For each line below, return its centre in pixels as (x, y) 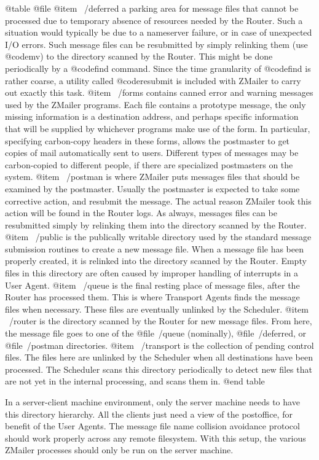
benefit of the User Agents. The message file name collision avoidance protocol (152, 426)
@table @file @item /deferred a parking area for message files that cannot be (152, 8)
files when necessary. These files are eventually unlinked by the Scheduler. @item (157, 309)
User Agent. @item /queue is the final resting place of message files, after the (152, 285)
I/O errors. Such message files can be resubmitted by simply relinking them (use (156, 44)
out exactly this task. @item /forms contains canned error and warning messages (159, 92)
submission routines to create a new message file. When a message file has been (155, 248)
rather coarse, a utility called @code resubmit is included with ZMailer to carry (153, 80)
